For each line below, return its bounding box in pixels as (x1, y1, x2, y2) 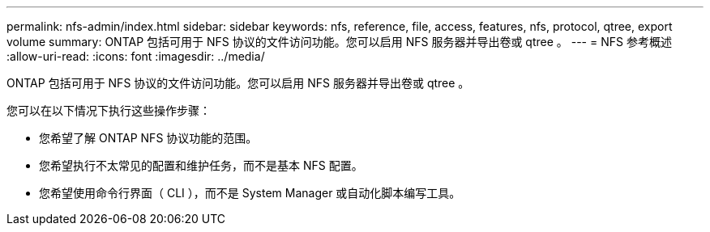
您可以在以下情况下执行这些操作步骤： (6, 103, 211, 117)
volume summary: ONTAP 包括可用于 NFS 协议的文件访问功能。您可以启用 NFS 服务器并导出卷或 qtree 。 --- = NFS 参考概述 (6, 35, 672, 49)
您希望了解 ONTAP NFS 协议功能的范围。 (39, 131, 258, 145)
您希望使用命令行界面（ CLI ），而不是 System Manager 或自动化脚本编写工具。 (39, 186, 461, 200)
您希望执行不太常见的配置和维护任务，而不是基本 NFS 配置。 (39, 158, 363, 172)
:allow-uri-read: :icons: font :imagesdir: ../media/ (6, 49, 265, 63)
